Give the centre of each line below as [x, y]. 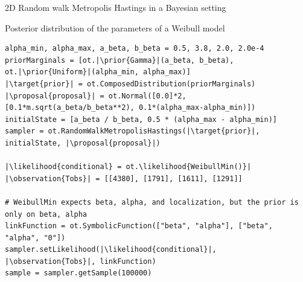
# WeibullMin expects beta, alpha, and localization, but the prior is [152, 202]
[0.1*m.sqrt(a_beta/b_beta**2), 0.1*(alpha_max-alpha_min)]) [130, 108]
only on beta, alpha [46, 214]
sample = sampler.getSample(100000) [78, 273]
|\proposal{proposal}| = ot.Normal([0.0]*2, [96, 96]
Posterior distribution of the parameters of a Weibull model [115, 27]
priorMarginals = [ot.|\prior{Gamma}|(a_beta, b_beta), [120, 60]
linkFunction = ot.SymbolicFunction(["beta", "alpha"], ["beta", [139, 226]
